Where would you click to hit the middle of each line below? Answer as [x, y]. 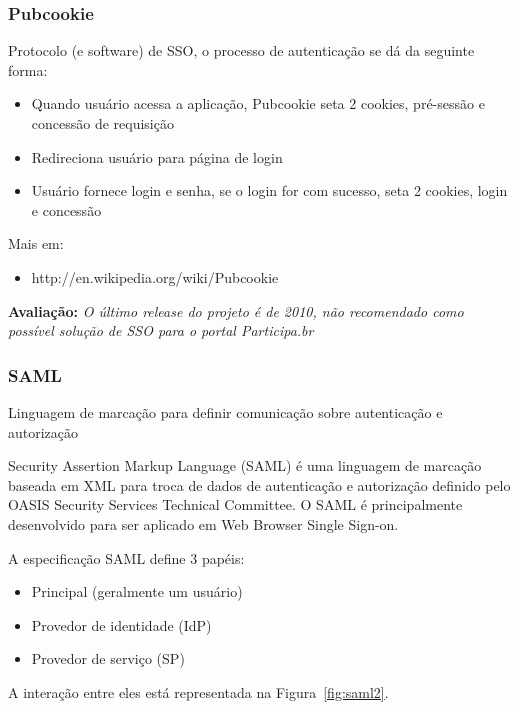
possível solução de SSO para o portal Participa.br [161, 330]
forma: [28, 69]
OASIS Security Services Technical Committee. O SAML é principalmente [235, 504]
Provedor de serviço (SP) [108, 658]
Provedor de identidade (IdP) [121, 624]
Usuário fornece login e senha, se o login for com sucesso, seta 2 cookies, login [269, 190]
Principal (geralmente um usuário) [137, 591]
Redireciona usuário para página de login [157, 156]
